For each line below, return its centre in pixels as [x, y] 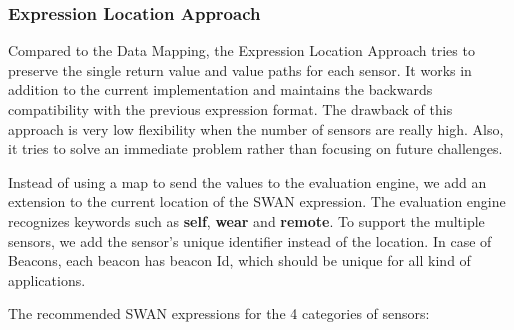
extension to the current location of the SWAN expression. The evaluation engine [257, 201]
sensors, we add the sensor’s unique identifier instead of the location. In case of [250, 240]
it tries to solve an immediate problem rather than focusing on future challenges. [255, 148]
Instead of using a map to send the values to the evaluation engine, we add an [247, 181]
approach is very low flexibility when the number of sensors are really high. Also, [256, 128]
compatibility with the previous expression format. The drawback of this [230, 109]
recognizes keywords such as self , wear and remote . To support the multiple [246, 220]
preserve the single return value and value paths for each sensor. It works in [240, 69]
